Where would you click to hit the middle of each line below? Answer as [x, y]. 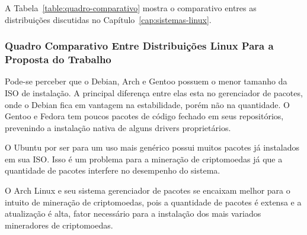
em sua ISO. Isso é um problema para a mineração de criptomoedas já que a [144, 159]
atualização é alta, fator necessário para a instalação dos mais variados [133, 213]
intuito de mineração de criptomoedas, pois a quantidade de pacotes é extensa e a [153, 202]
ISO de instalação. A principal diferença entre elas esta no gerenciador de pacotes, [154, 92]
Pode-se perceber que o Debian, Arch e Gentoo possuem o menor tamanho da [146, 81]
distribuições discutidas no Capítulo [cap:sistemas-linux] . [108, 19]
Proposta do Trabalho [58, 59]
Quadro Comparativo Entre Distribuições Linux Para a [139, 46]
